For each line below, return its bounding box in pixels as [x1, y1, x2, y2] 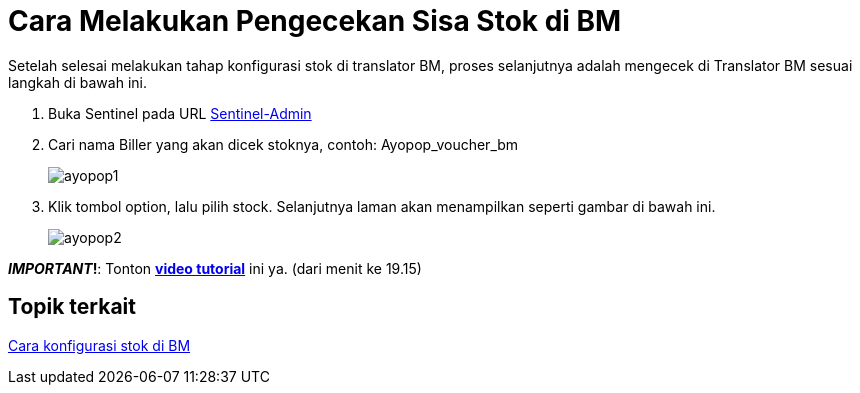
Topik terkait [8, 294, 136, 320]
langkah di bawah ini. [8, 73, 147, 91]
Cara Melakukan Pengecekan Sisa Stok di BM [8, 4, 622, 38]
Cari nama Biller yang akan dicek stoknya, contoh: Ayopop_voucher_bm [48, 135, 519, 153]
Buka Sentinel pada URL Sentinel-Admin [48, 104, 312, 122]
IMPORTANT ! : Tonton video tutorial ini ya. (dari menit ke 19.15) [8, 259, 422, 277]
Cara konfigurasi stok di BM [8, 336, 191, 354]
